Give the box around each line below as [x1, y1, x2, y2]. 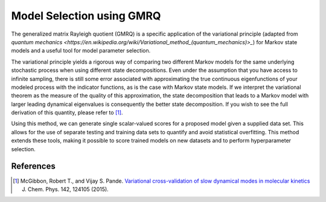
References [11, 161, 56, 172]
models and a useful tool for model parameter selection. [11, 47, 151, 54]
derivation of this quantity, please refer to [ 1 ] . [11, 109, 123, 116]
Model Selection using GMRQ [11, 9, 161, 22]
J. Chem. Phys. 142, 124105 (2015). [22, 185, 109, 193]
